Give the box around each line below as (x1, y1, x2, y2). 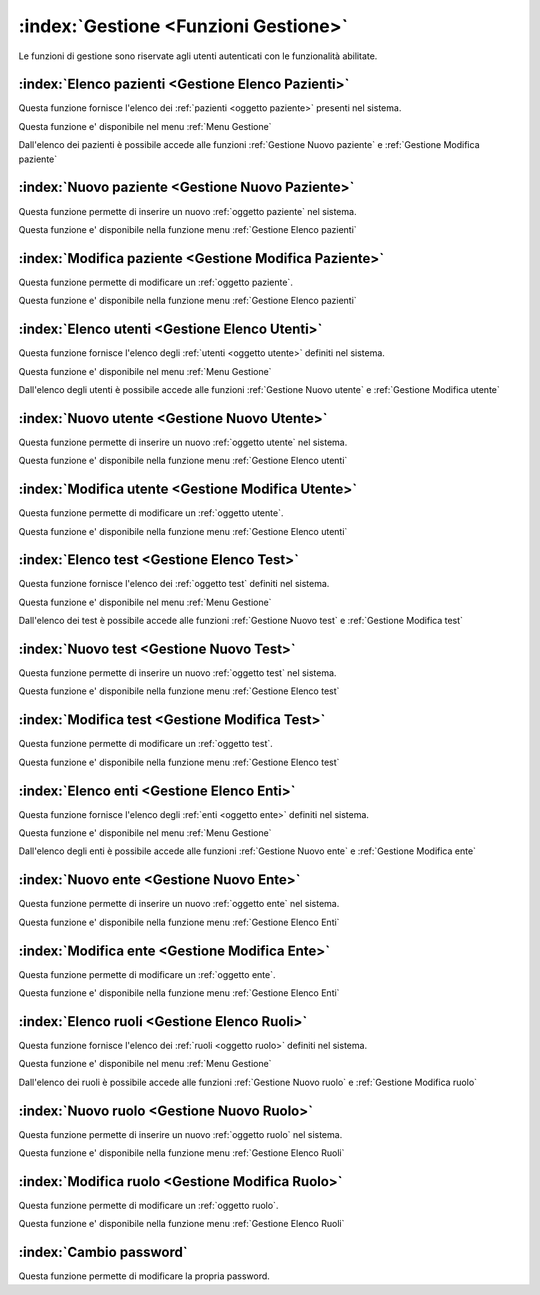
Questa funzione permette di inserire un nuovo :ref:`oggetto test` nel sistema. (18, 667, 337, 679)
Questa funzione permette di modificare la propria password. (18, 1270, 270, 1282)
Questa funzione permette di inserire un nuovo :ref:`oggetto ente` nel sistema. (18, 898, 340, 910)
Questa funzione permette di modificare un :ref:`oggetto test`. (18, 738, 274, 750)
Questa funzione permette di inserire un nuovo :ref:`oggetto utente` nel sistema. (18, 436, 348, 448)
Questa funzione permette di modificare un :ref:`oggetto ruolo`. (18, 1199, 279, 1211)
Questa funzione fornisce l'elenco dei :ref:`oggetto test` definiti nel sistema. (18, 578, 330, 590)
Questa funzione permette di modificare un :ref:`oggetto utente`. (18, 507, 284, 519)
